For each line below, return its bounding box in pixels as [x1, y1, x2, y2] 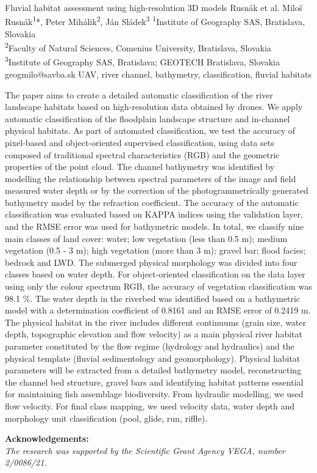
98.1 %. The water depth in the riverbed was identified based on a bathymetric [5, 291, 301, 304]
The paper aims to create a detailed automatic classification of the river [5, 88, 273, 101]
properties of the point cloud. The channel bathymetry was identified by [5, 160, 275, 173]
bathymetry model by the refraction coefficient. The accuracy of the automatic [5, 196, 299, 208]
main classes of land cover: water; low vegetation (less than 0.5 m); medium [5, 232, 288, 244]
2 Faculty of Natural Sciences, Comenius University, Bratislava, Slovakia [5, 40, 271, 54]
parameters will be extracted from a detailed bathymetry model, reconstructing [5, 364, 302, 376]
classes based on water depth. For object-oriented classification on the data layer [5, 268, 305, 280]
